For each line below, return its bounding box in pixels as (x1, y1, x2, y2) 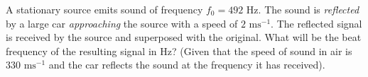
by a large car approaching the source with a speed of (6, 16, 238, 30)
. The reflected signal (271, 16, 362, 30)
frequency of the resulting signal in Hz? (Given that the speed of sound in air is (6, 43, 352, 58)
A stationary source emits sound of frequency (6, 2, 203, 16)
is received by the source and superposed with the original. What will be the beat (6, 30, 362, 45)
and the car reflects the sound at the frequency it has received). (48, 57, 325, 72)
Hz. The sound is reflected (246, 2, 359, 16)
